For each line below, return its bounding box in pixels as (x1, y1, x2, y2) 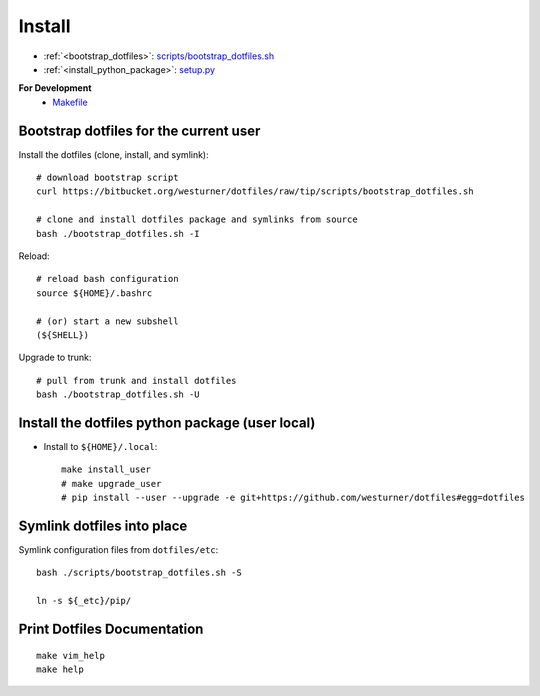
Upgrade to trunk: (18, 351, 92, 364)
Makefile (52, 96, 89, 108)
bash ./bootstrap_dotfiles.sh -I (36, 228, 200, 239)
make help (36, 664, 84, 675)
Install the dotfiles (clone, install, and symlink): (18, 148, 209, 160)
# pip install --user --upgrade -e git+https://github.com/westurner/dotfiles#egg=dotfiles (61, 492, 525, 504)
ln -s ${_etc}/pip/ (36, 595, 132, 607)
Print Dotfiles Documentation (18, 621, 204, 638)
